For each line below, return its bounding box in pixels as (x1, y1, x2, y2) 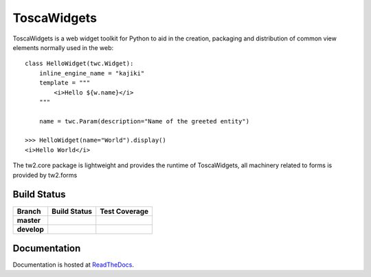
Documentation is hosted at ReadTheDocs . (12, 261, 134, 269)
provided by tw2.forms (12, 171, 78, 179)
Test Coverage (100, 206, 149, 216)
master (16, 215, 41, 225)
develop (16, 224, 45, 234)
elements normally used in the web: (12, 43, 113, 51)
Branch (16, 206, 41, 216)
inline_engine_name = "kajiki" (38, 69, 145, 77)
